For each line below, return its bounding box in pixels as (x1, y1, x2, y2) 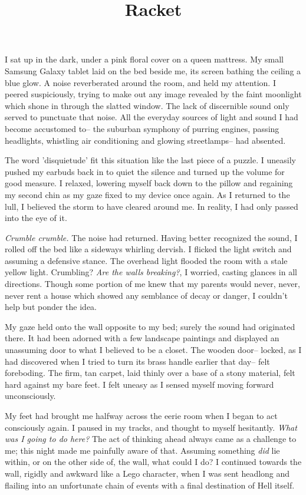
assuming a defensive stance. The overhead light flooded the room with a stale (5, 254, 288, 266)
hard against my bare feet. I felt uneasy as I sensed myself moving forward (5, 378, 274, 390)
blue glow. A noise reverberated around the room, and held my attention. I (5, 76, 276, 88)
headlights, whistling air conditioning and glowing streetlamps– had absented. (5, 134, 286, 146)
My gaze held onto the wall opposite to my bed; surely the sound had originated (5, 320, 295, 332)
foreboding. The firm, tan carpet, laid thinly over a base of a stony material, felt (5, 367, 295, 379)
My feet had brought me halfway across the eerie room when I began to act (5, 410, 278, 421)
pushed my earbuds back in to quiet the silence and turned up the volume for (5, 165, 285, 177)
